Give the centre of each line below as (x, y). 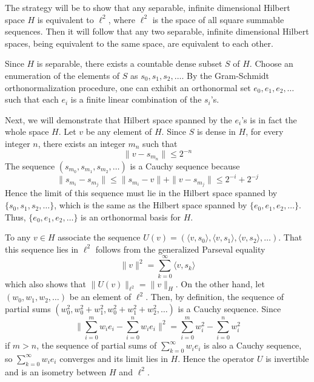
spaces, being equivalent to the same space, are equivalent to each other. (139, 43)
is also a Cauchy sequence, (253, 345)
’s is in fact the (269, 119)
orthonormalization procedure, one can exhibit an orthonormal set (128, 87)
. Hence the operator (216, 358)
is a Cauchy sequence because (185, 165)
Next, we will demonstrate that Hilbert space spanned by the (119, 119)
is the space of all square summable (218, 19)
